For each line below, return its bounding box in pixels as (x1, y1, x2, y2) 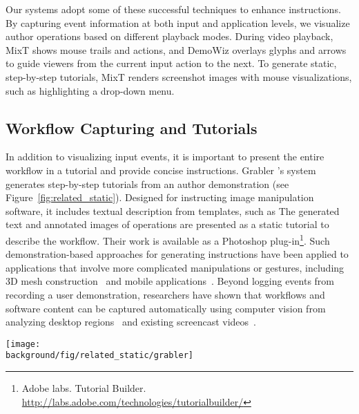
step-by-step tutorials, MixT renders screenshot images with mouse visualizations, (6, 69, 352, 84)
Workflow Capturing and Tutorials (6, 117, 258, 138)
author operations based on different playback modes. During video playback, (6, 29, 333, 44)
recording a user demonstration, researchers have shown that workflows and (6, 287, 325, 301)
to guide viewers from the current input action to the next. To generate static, (6, 56, 337, 70)
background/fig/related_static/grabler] (6, 350, 194, 361)
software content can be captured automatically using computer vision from (6, 301, 326, 315)
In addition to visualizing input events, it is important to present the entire (6, 149, 324, 164)
